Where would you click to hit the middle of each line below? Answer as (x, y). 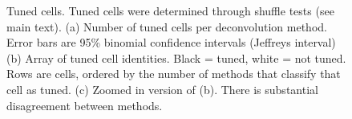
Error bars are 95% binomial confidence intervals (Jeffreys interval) (171, 42)
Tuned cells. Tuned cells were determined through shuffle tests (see (170, 10)
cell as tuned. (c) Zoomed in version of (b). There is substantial (162, 89)
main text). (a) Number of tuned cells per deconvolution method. (167, 26)
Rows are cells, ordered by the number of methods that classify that (174, 74)
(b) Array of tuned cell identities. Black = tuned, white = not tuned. (176, 57)
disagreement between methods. (85, 105)
